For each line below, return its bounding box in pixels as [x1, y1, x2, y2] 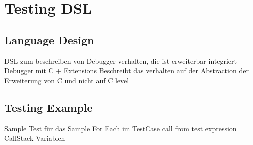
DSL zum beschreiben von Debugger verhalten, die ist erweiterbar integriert [4, 55, 237, 66]
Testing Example [4, 99, 93, 115]
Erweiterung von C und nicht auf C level [4, 75, 129, 85]
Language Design [4, 32, 94, 47]
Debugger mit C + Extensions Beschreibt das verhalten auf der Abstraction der [4, 65, 249, 76]
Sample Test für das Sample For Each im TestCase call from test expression [4, 123, 237, 133]
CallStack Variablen [4, 133, 65, 143]
